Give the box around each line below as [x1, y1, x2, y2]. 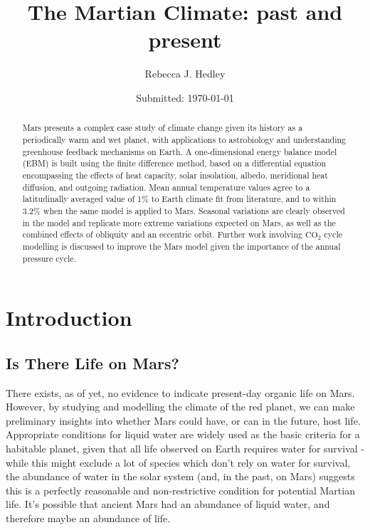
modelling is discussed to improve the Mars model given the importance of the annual [22, 240, 341, 252]
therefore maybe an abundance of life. [6, 510, 171, 525]
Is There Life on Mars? [6, 351, 179, 373]
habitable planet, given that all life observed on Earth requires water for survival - [6, 440, 364, 455]
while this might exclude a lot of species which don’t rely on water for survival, [6, 455, 351, 470]
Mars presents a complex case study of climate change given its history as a [22, 122, 303, 134]
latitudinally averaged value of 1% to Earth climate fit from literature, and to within [22, 193, 337, 205]
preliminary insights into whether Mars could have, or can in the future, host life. [6, 413, 361, 428]
